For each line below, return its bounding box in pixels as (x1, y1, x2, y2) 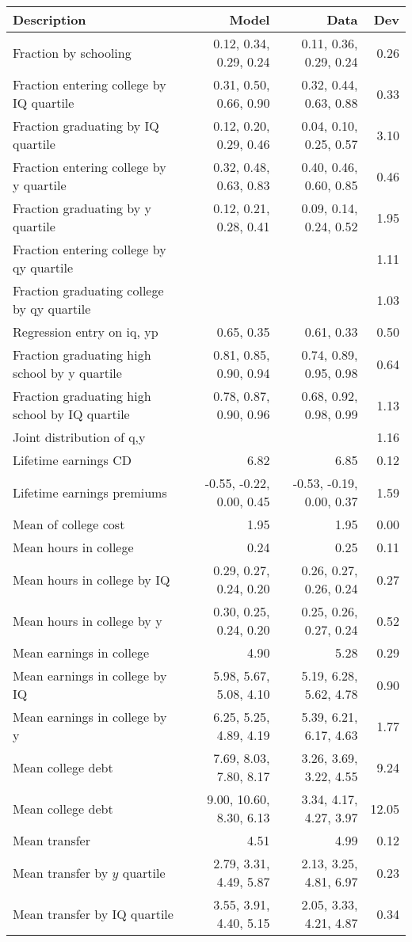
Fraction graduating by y (13, 199, 152, 217)
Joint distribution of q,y (13, 428, 146, 446)
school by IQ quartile (13, 405, 130, 423)
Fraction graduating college (13, 281, 164, 299)
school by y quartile (13, 364, 122, 382)
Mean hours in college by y (13, 611, 162, 630)
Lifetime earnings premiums (13, 482, 167, 502)
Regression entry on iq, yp (13, 322, 158, 341)
